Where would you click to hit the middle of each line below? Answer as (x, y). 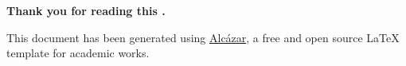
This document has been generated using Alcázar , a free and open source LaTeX (203, 37)
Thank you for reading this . (86, 10)
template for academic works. (78, 53)
